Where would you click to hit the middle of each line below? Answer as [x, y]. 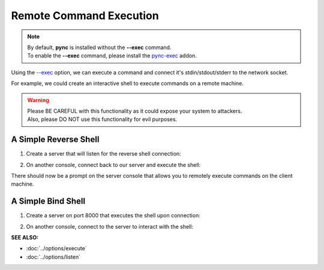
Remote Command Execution [85, 16]
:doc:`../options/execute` [56, 248]
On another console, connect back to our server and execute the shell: [113, 165]
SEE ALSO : [25, 238]
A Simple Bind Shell [48, 201]
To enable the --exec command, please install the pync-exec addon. [112, 56]
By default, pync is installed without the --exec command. [99, 47]
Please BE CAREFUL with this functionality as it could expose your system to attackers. [135, 111]
